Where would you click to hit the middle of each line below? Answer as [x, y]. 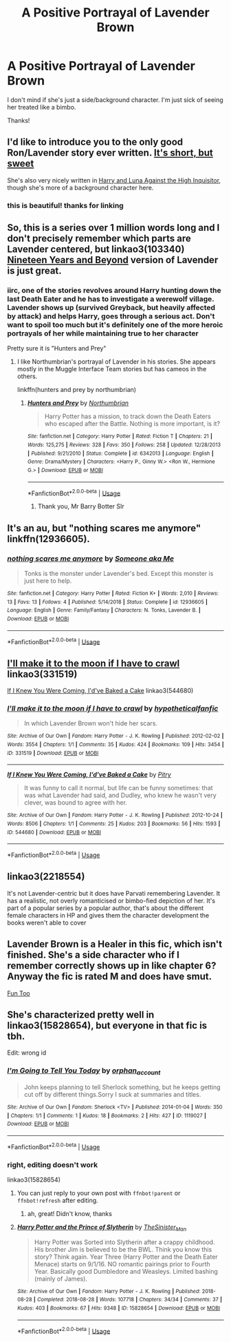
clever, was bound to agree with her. [75, 803]
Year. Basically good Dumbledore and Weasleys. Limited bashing [126, 1271]
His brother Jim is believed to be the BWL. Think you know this [123, 1249]
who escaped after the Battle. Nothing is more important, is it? [132, 424]
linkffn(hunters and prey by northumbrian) [76, 390]
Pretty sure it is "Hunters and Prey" [57, 349]
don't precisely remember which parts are [99, 239]
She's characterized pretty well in [81, 1014]
